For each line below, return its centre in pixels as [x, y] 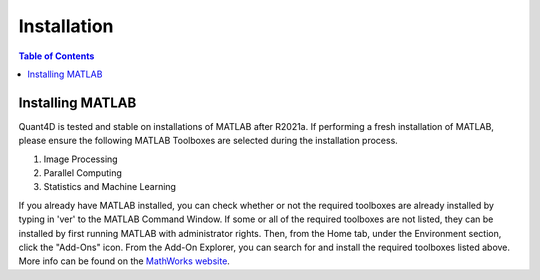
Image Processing [81, 159]
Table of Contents [56, 56]
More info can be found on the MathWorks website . [124, 261]
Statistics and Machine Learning [110, 187]
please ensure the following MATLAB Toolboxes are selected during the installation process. [208, 141]
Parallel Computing [82, 173]
